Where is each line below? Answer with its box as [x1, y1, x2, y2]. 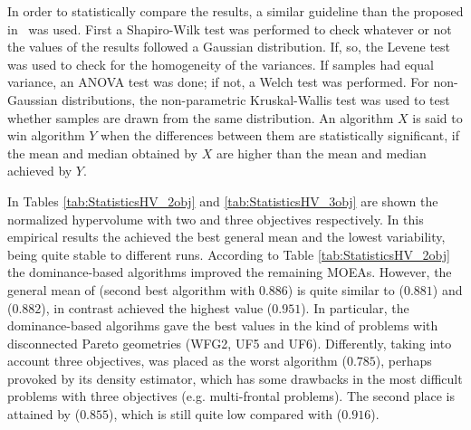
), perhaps [375, 351, 432, 370]
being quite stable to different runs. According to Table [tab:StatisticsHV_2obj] [7, 244, 450, 263]
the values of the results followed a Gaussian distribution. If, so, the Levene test [7, 37, 451, 56]
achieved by [7, 161, 72, 180]
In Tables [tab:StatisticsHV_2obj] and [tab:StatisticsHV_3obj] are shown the [7, 191, 438, 210]
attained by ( [7, 405, 81, 424]
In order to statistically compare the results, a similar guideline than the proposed [7, 2, 464, 20]
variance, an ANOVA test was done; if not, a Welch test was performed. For [7, 72, 429, 91]
